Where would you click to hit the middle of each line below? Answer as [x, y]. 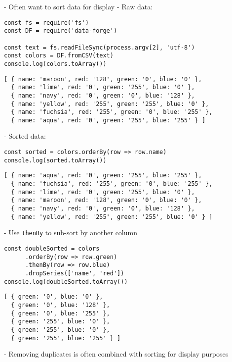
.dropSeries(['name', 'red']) [75, 273]
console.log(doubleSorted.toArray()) [66, 282]
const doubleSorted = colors [52, 248]
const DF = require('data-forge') [61, 31]
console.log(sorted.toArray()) [55, 160]
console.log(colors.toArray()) [55, 64]
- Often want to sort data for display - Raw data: [78, 6]
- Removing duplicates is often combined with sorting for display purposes [116, 354]
